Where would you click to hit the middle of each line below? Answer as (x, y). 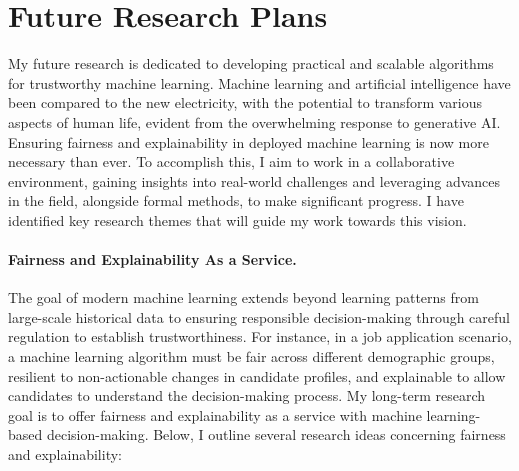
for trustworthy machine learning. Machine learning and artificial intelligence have (259, 82)
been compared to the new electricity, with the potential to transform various (245, 102)
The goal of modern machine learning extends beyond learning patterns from (243, 297)
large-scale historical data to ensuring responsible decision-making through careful (259, 316)
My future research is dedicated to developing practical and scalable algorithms (251, 63)
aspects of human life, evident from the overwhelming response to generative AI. (254, 121)
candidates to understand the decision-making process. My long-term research (247, 395)
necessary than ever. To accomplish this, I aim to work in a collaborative (231, 161)
